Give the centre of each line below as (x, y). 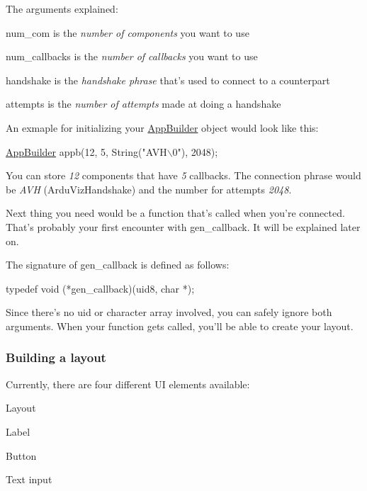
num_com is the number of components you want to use (128, 32)
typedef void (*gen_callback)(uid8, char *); (100, 288)
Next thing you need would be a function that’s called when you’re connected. (175, 213)
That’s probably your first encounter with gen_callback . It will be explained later (183, 226)
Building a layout (56, 357)
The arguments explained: (62, 9)
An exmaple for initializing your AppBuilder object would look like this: (162, 127)
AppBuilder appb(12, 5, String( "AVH (86, 151)
